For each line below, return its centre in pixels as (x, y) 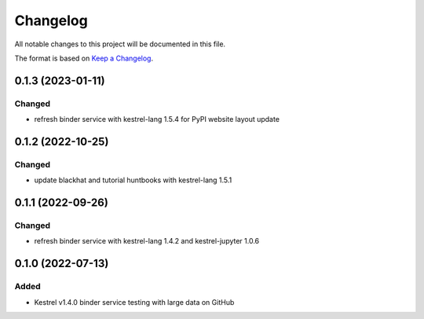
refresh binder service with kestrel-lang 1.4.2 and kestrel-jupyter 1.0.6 (147, 241)
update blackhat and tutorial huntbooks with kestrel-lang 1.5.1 (133, 180)
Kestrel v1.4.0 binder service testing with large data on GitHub (134, 302)
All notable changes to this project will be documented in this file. (120, 44)
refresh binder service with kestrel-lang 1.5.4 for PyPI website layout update (157, 119)
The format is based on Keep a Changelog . (84, 58)
